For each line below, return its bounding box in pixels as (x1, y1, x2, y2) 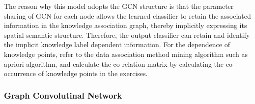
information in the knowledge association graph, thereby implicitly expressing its (4, 20, 247, 30)
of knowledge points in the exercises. (38, 68, 148, 78)
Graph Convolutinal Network (4, 89, 122, 101)
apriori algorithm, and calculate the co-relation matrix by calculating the (4, 58, 224, 69)
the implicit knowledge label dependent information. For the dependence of (4, 39, 230, 50)
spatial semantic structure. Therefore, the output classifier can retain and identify (4, 29, 250, 40)
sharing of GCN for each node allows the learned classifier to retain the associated (4, 10, 251, 21)
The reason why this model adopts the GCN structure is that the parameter (4, 1, 234, 11)
